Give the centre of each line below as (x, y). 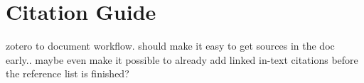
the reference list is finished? (68, 73)
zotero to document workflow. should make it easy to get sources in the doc (170, 46)
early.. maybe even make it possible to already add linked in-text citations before (182, 59)
